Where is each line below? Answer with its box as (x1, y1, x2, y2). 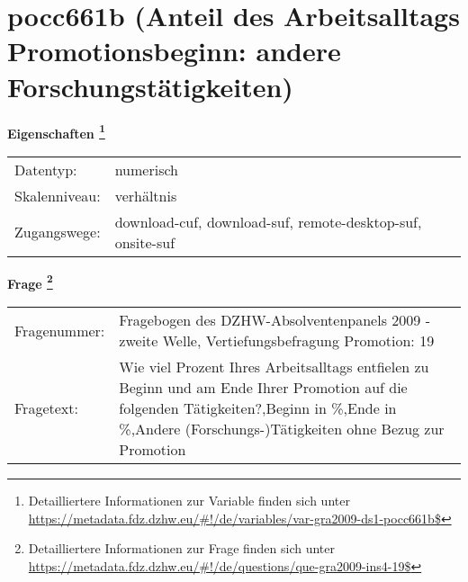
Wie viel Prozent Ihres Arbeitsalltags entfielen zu (119, 356, 429, 377)
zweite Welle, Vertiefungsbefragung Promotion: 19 (119, 330, 435, 351)
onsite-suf (114, 231, 175, 253)
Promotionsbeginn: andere (7, 32, 341, 69)
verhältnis (114, 184, 177, 206)
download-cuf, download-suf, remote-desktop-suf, (114, 210, 422, 232)
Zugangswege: (14, 221, 101, 243)
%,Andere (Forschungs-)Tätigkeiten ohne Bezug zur (119, 418, 445, 439)
